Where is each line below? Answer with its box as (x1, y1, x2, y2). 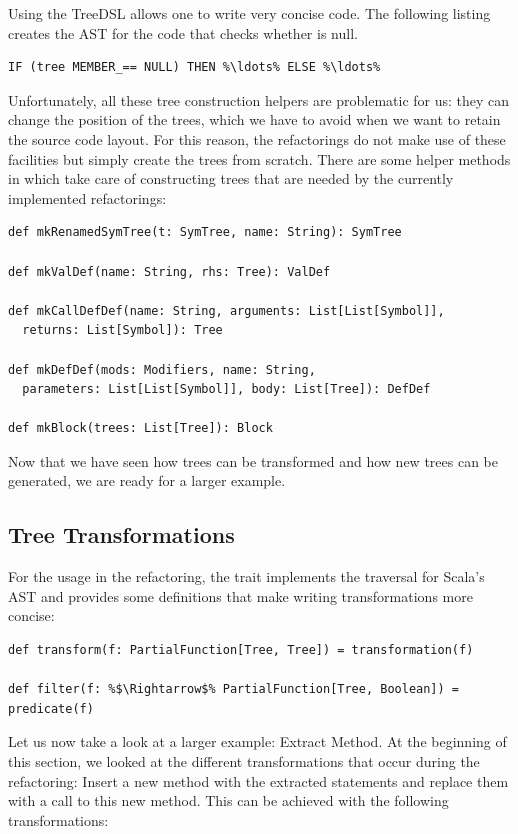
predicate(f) (8, 701, 94, 716)
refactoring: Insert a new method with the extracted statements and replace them (8, 770, 509, 791)
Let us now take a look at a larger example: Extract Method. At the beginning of (8, 731, 507, 752)
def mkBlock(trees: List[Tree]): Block (8, 421, 273, 436)
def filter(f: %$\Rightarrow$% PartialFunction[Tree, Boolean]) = (8, 682, 460, 697)
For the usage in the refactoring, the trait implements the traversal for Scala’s (8, 566, 485, 587)
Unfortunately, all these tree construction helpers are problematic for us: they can (8, 89, 510, 110)
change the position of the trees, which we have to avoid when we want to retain (8, 109, 501, 130)
